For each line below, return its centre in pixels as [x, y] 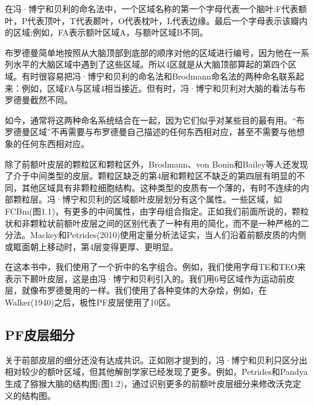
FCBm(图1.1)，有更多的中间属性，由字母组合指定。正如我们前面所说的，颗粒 [157, 211]
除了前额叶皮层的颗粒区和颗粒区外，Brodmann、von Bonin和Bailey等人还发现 [156, 164]
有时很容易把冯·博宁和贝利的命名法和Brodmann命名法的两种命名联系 [159, 76]
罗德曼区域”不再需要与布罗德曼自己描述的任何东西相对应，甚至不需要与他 [151, 132]
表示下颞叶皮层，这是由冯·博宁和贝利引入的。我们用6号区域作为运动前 [146, 278]
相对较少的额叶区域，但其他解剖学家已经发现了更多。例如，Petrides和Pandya [156, 372]
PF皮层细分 [40, 335]
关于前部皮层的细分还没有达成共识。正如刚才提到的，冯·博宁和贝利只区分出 [156, 359]
